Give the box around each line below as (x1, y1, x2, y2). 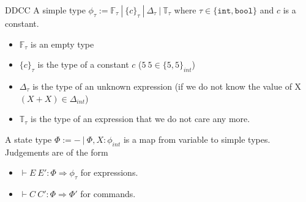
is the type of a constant (37, 58, 129, 71)
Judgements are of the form (5, 145, 108, 158)
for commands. (80, 187, 136, 200)
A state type (5, 132, 52, 145)
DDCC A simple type (5, 4, 86, 16)
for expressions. (80, 166, 138, 179)
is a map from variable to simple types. (123, 132, 271, 145)
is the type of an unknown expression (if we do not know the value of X (32, 79, 302, 92)
